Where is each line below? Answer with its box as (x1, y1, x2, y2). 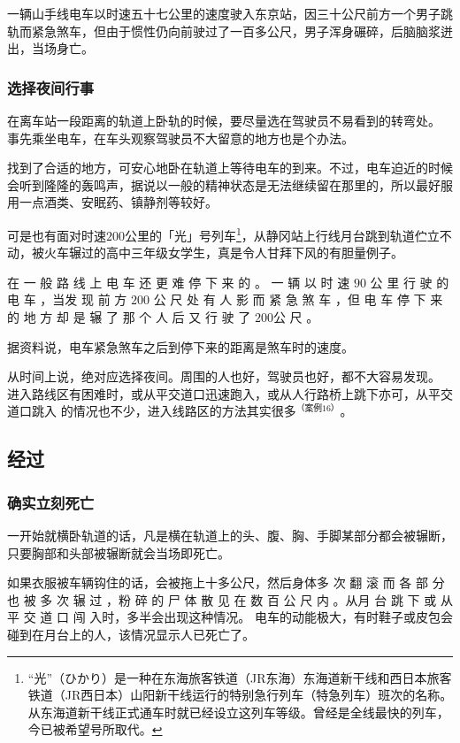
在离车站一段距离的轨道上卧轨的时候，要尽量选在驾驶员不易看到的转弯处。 (7, 111, 441, 129)
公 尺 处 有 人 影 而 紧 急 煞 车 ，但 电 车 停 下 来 (153, 290, 443, 309)
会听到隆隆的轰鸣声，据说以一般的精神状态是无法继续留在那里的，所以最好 (7, 175, 441, 194)
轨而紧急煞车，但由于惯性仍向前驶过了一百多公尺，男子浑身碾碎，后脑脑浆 (7, 21, 441, 40)
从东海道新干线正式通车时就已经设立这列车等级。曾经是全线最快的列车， (27, 702, 449, 721)
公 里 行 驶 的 (370, 272, 449, 291)
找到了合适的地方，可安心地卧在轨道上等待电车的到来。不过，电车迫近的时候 (7, 158, 453, 177)
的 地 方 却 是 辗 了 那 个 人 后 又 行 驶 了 (7, 308, 251, 326)
